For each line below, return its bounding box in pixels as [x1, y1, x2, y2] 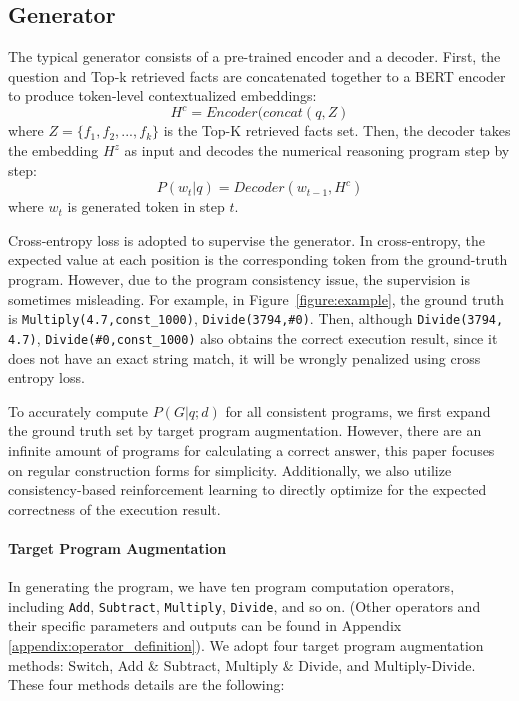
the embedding [8, 140, 99, 161]
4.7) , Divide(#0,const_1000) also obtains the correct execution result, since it [8, 327, 498, 348]
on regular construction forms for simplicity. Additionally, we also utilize [8, 459, 452, 480]
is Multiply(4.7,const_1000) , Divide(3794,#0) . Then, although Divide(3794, [8, 308, 504, 329]
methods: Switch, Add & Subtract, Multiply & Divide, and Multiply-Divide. [8, 654, 476, 675]
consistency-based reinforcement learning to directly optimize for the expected [8, 479, 487, 500]
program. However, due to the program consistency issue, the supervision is [8, 269, 470, 290]
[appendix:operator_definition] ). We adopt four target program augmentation [8, 634, 484, 655]
